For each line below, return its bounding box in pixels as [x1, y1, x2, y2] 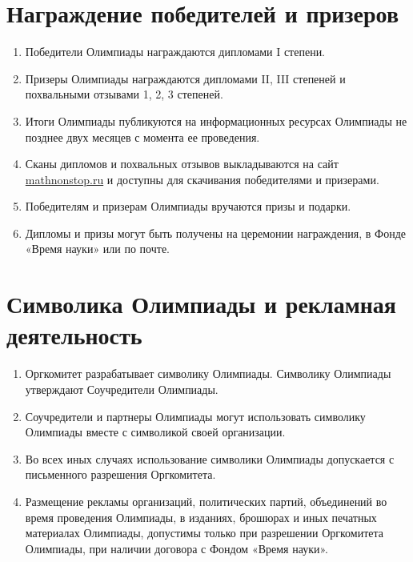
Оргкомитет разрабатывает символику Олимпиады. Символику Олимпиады [25, 365, 391, 382]
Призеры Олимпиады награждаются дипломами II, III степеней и [25, 70, 346, 86]
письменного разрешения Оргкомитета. [25, 466, 216, 483]
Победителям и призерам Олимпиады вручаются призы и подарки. [25, 198, 351, 215]
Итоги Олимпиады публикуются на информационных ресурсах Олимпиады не [25, 112, 407, 129]
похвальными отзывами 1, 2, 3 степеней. [25, 86, 223, 102]
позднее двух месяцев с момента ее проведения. [25, 128, 260, 145]
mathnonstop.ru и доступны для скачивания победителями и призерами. [25, 171, 379, 187]
